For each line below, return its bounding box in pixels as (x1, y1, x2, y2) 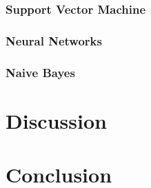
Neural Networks (6, 32, 102, 49)
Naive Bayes (6, 63, 75, 81)
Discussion (6, 106, 107, 134)
